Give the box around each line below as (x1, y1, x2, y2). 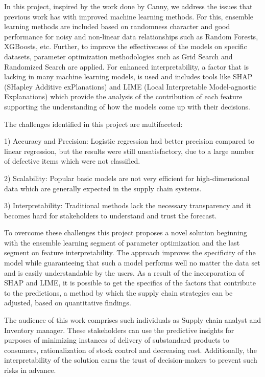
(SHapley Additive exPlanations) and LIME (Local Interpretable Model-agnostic (4, 81, 257, 92)
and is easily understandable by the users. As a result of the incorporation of (4, 267, 245, 278)
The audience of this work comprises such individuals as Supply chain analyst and (4, 315, 261, 325)
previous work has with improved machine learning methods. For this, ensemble (4, 11, 254, 21)
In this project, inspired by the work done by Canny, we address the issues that (4, 1, 253, 11)
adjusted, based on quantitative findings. (4, 297, 131, 308)
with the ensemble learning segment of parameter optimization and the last (4, 237, 240, 248)
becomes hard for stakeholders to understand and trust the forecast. (4, 210, 217, 220)
